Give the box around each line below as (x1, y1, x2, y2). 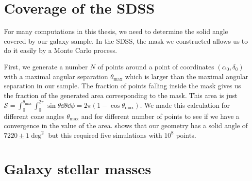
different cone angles (4, 111, 65, 121)
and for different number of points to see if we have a (81, 111, 239, 121)
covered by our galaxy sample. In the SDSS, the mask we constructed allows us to (4, 35, 248, 46)
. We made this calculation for (140, 99, 230, 110)
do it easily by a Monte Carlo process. (4, 45, 117, 55)
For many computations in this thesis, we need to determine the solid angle (4, 26, 228, 36)
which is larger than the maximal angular (125, 71, 249, 81)
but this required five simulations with (48, 130, 162, 140)
